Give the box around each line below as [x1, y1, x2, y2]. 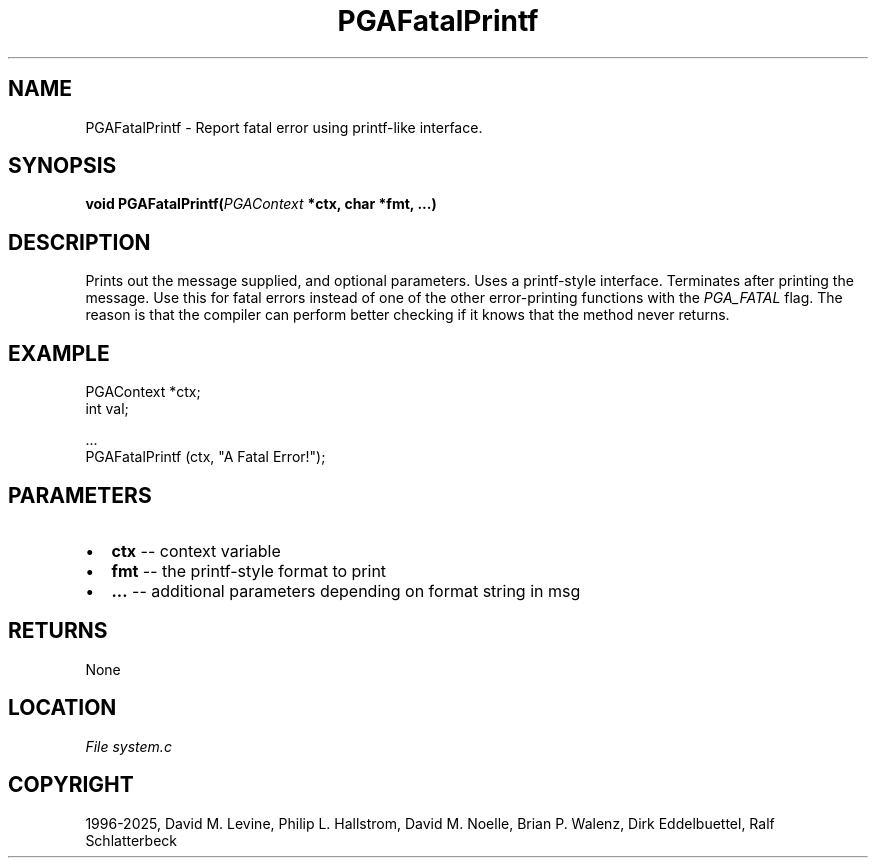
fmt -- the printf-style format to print [111, 560, 387, 581]
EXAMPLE [8, 340, 110, 366]
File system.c [85, 737, 172, 755]
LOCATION [8, 695, 117, 721]
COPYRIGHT [8, 772, 134, 798]
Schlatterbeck [85, 831, 177, 849]
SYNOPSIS [8, 153, 117, 179]
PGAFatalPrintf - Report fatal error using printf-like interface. [85, 118, 483, 136]
